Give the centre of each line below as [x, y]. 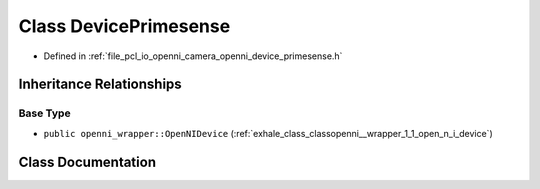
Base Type [44, 113]
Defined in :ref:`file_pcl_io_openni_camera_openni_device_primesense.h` [193, 56]
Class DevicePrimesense [124, 26]
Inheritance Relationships [100, 84]
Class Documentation [87, 161]
